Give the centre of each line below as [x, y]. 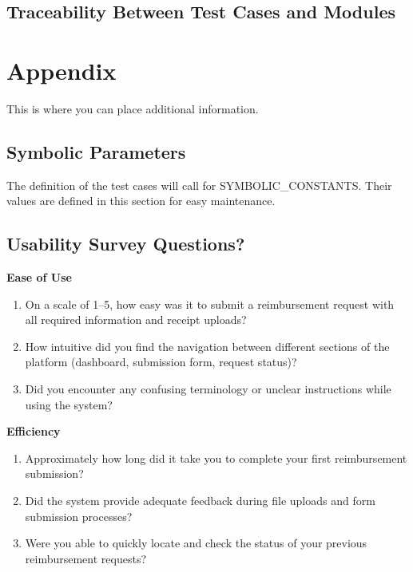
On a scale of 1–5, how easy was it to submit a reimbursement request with [210, 304]
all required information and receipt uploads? [136, 320]
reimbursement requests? [86, 558]
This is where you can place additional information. [133, 108]
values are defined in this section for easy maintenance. [141, 201]
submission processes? [79, 516]
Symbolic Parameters [96, 151]
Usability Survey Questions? [126, 244]
